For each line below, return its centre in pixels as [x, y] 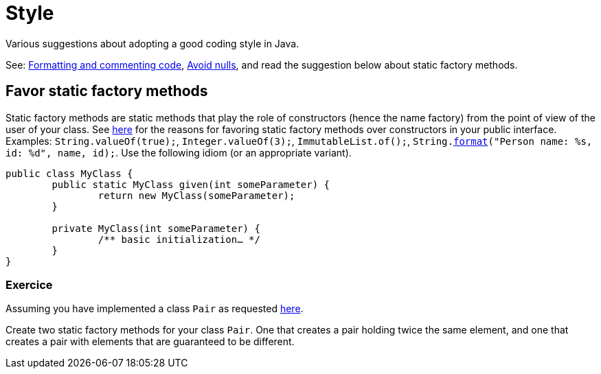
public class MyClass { [69, 173]
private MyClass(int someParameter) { [156, 228]
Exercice [29, 284]
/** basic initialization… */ [179, 239]
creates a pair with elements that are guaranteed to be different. [150, 342]
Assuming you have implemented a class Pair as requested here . [155, 309]
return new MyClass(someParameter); [196, 195]
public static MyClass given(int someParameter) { [191, 184]
